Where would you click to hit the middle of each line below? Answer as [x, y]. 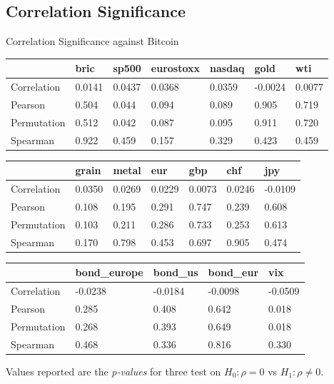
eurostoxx [176, 68]
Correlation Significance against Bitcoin [92, 41]
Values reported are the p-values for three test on [113, 371]
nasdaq [227, 68]
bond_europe [109, 272]
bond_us [176, 272]
